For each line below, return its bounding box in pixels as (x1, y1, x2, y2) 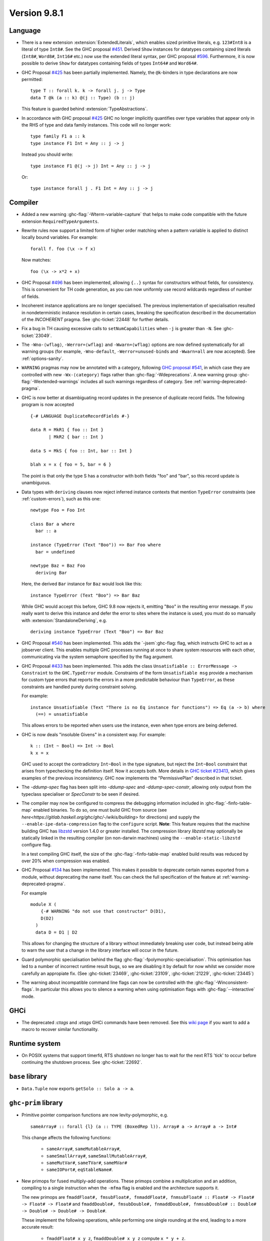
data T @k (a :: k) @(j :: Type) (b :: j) (30, 95, 135, 100)
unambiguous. (21, 480, 51, 486)
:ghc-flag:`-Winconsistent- (194, 979, 249, 985)
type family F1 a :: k (30, 134, 86, 139)
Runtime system (9, 1039, 61, 1047)
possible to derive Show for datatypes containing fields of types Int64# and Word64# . (21, 60, 198, 67)
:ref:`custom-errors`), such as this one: (21, 495, 101, 501)
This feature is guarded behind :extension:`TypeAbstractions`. (21, 106, 148, 112)
